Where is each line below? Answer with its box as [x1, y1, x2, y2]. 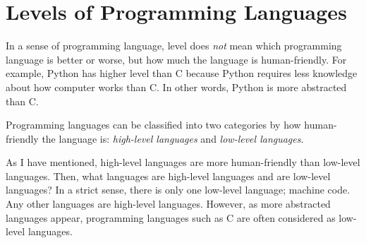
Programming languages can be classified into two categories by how [6, 117, 301, 132]
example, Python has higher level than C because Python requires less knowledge [6, 66, 358, 81]
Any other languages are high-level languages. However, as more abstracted [6, 196, 331, 211]
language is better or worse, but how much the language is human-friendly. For [6, 52, 347, 66]
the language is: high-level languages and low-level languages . [42, 131, 304, 146]
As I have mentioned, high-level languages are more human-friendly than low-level [6, 155, 360, 170]
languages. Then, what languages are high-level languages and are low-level [6, 168, 331, 183]
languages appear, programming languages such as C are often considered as [6, 210, 336, 225]
